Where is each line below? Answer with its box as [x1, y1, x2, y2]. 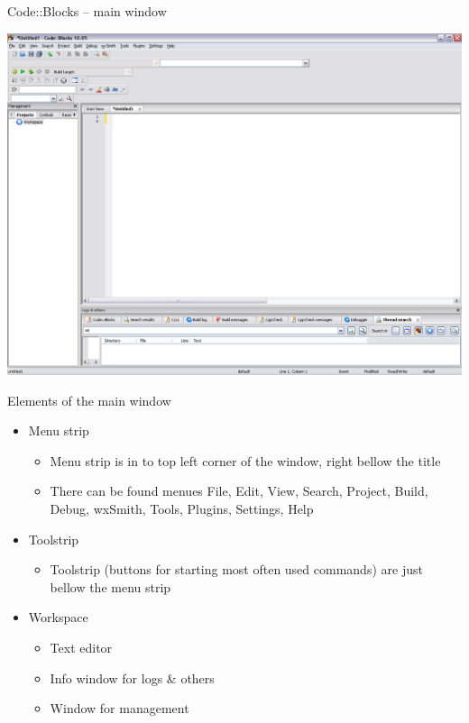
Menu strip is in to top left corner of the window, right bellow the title [50, 451, 441, 470]
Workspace [28, 608, 88, 627]
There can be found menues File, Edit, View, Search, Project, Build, [50, 481, 428, 500]
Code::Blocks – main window [7, 2, 167, 20]
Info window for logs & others [50, 668, 215, 687]
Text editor [50, 638, 113, 656]
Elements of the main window [7, 390, 171, 409]
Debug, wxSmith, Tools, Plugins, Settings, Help [50, 499, 314, 518]
